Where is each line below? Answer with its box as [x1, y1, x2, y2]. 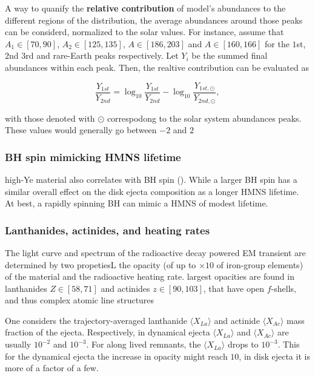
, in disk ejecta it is [239, 349, 310, 362]
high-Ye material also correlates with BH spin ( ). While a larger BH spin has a [5, 173, 297, 185]
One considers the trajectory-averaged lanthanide [5, 314, 187, 326]
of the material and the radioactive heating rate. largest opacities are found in [5, 270, 294, 283]
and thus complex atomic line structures [5, 294, 154, 306]
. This [277, 338, 300, 351]
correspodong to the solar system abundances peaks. [107, 111, 302, 124]
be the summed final [191, 49, 268, 62]
